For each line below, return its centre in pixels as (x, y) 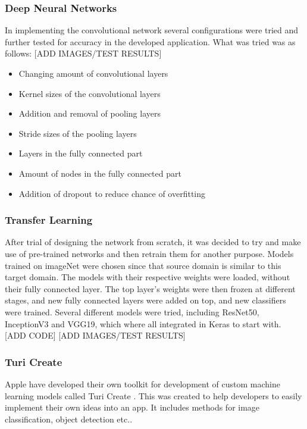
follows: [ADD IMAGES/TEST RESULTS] (83, 53)
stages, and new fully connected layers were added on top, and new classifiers (145, 300)
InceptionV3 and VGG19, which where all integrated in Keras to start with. (143, 323)
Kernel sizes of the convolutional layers (90, 93)
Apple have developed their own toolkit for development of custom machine (142, 383)
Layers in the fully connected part (81, 153)
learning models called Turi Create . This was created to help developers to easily (153, 395)
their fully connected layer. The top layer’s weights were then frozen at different (150, 288)
